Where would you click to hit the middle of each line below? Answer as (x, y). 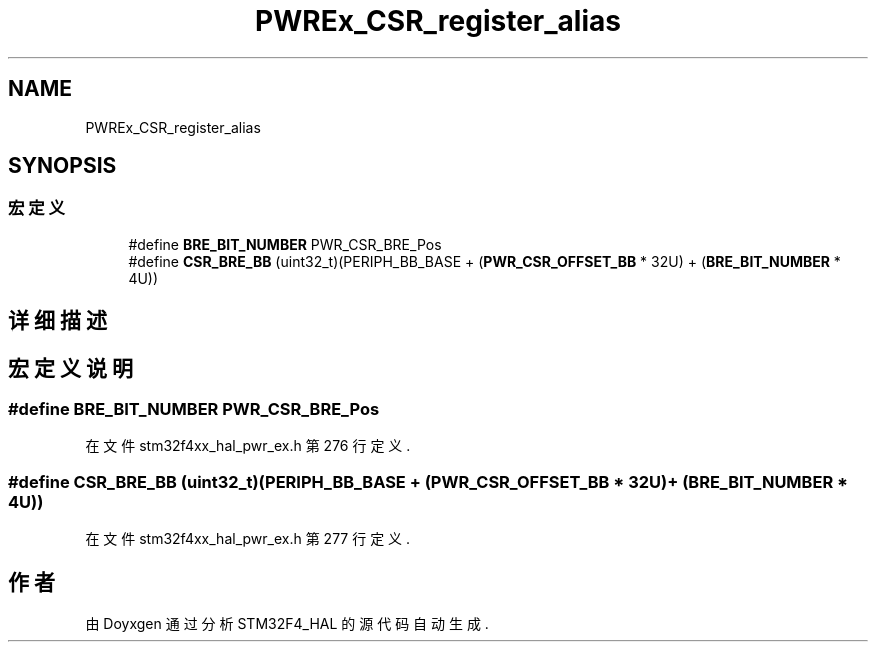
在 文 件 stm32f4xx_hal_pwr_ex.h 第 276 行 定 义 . (248, 446)
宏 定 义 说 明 (70, 368)
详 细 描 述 (57, 321)
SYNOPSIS (62, 166)
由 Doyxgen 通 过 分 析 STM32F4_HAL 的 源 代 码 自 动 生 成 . (287, 624)
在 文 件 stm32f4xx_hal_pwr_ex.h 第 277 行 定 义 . (248, 539)
